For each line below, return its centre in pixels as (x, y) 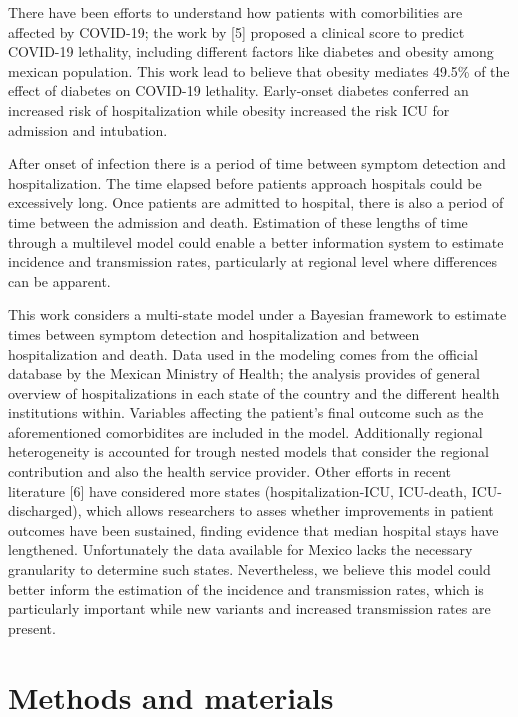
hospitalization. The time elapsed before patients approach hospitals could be (245, 182)
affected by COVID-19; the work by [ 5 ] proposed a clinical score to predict (236, 31)
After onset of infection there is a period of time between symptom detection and (257, 163)
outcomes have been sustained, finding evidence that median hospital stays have (253, 529)
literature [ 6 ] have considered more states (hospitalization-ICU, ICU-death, (237, 490)
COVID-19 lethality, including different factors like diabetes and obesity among (251, 51)
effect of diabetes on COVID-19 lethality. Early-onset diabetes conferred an (238, 90)
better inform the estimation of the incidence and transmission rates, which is (246, 588)
